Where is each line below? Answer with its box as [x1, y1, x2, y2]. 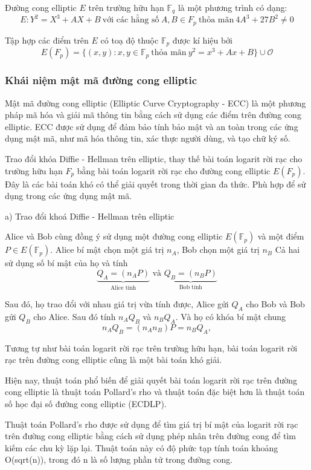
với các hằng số [102, 16, 159, 25]
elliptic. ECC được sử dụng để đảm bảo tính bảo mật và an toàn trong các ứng [5, 120, 298, 132]
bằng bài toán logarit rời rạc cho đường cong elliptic [77, 164, 271, 177]
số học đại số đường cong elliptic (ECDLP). [5, 397, 167, 410]
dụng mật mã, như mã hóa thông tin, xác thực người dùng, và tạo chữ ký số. [5, 132, 290, 145]
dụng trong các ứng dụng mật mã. [5, 189, 132, 202]
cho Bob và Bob [246, 298, 305, 310]
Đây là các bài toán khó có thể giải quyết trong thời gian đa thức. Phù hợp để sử [5, 177, 306, 190]
